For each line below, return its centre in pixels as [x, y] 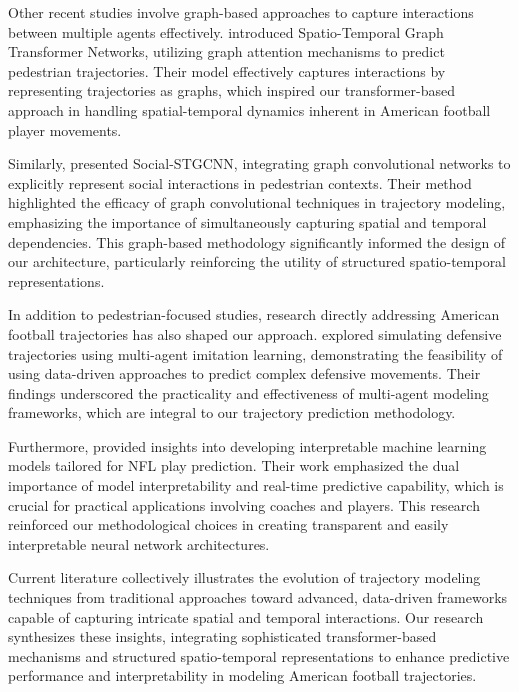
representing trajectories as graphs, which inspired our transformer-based [232, 90]
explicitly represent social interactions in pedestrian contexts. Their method [240, 182]
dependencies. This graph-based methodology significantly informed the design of [257, 241]
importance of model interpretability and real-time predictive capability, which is [256, 485]
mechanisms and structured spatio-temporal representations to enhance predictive [259, 655]
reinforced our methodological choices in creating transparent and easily [228, 524]
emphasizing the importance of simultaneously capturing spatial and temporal [247, 221]
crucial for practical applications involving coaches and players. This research [244, 504]
